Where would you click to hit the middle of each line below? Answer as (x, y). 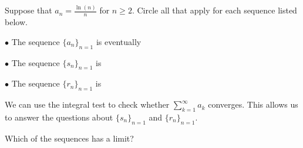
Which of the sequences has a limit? (69, 138)
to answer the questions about (59, 117)
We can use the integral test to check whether (87, 104)
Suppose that (28, 10)
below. (16, 22)
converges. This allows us (253, 104)
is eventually (119, 41)
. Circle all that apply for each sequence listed (214, 10)
